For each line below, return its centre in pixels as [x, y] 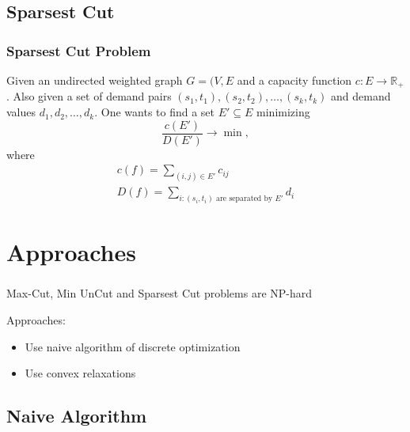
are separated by [245, 199]
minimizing [283, 112]
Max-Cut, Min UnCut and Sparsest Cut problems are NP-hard [159, 293]
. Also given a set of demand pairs [89, 96]
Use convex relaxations [80, 373]
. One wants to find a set [155, 112]
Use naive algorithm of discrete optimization [133, 346]
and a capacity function [294, 80]
